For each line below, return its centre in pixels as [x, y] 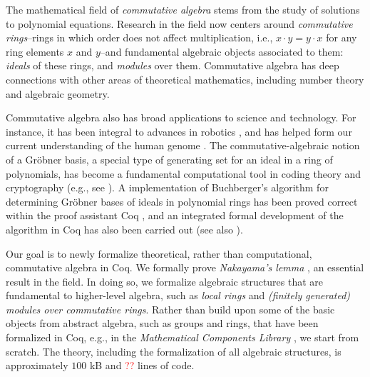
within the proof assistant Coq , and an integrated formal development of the [175, 215]
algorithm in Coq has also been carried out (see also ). [124, 229]
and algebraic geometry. [58, 93]
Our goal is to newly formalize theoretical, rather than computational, [159, 253]
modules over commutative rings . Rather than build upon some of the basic [170, 309]
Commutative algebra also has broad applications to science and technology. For [181, 117]
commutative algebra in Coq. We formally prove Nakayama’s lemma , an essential [185, 267]
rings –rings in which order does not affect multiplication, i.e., [139, 37]
